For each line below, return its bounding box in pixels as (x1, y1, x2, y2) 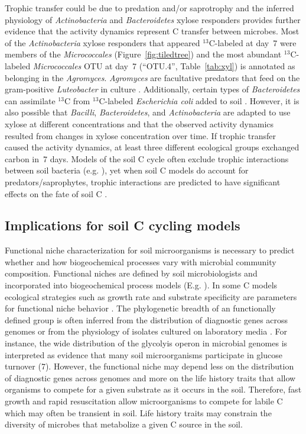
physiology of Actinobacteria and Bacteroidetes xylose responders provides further (5, 13, 301, 25)
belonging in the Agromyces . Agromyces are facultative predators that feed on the (5, 71, 300, 83)
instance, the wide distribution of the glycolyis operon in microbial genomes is (5, 337, 288, 349)
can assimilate (5, 94, 56, 107)
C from (64, 94, 90, 107)
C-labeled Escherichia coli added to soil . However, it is (99, 94, 300, 107)
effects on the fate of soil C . (5, 187, 108, 200)
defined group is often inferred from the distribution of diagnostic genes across (5, 313, 288, 326)
